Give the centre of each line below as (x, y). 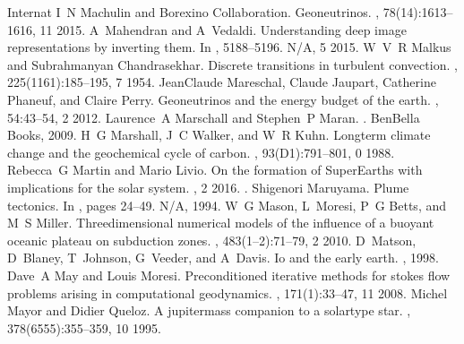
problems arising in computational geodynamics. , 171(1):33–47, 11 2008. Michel (228, 292)
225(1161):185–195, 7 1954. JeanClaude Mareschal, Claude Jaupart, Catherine (222, 82)
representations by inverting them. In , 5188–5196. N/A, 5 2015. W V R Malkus (229, 47)
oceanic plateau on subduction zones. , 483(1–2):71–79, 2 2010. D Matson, (212, 240)
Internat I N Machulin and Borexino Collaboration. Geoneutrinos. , (193, 12)
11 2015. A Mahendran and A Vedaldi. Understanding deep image (223, 29)
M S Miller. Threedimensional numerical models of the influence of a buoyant (221, 223)
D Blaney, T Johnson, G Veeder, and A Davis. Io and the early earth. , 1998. (223, 258)
